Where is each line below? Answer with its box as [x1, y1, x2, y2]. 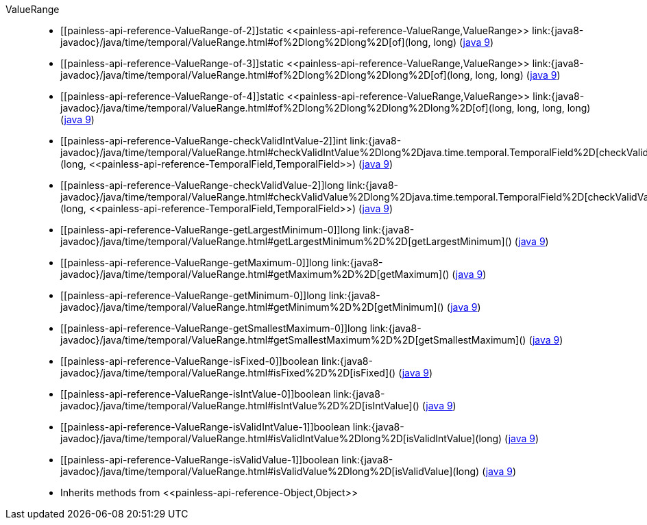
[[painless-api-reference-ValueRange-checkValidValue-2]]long [60, 179, 345, 191]
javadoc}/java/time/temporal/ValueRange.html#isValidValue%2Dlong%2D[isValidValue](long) [60, 465, 480, 477]
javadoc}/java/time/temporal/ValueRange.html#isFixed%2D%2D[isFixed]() [60, 367, 396, 379]
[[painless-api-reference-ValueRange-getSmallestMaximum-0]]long [60, 322, 367, 334]
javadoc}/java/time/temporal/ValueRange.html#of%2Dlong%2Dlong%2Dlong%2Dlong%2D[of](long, [60, 102, 515, 114]
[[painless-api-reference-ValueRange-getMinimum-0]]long [60, 290, 326, 301]
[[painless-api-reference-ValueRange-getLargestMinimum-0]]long [60, 224, 361, 235]
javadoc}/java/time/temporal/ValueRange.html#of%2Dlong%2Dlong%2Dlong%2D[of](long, [60, 69, 473, 81]
